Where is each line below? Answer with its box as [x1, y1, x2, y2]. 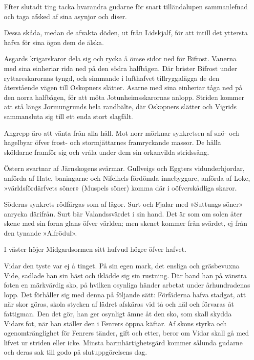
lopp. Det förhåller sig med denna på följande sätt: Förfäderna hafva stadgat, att [4, 289, 246, 299]
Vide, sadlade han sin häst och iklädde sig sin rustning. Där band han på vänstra [4, 270, 247, 280]
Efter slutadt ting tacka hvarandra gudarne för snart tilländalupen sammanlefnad [4, 1, 248, 11]
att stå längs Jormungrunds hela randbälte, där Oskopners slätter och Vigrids [4, 101, 237, 112]
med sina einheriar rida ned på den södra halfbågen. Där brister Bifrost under [4, 63, 237, 73]
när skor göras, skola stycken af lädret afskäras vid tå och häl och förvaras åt [4, 299, 234, 309]
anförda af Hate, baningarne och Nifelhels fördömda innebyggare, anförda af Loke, [4, 172, 250, 183]
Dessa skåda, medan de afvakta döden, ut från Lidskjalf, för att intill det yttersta [4, 27, 248, 38]
